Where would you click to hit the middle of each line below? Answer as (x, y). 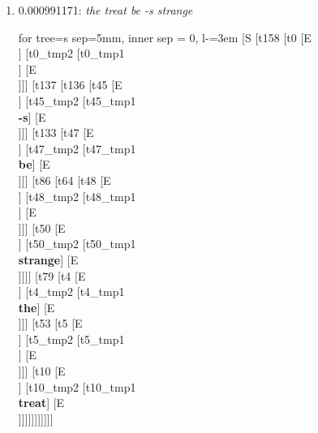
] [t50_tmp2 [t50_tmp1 (77, 244)
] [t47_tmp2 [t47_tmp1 (77, 148)
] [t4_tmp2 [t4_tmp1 (71, 292)
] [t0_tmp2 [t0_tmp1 (71, 53)
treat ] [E (41, 403)
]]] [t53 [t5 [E (50, 323)
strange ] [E (48, 259)
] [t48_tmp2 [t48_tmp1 (77, 196)
